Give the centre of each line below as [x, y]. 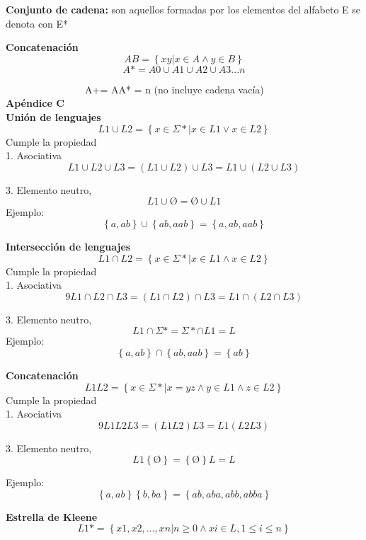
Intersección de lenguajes [68, 246]
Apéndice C [35, 103]
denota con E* [37, 23]
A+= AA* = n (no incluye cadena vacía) [174, 89]
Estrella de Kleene [52, 516]
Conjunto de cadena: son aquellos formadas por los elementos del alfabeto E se [183, 9]
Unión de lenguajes [53, 116]
